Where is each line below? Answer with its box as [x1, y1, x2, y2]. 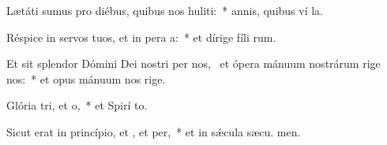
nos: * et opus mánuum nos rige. [6, 70, 166, 87]
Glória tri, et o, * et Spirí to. [6, 97, 148, 113]
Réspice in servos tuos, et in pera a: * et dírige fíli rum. [6, 28, 276, 45]
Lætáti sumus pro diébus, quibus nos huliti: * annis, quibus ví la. [6, 2, 324, 18]
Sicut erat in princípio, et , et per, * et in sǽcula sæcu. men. [6, 123, 301, 139]
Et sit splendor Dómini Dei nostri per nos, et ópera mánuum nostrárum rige [6, 55, 381, 72]
